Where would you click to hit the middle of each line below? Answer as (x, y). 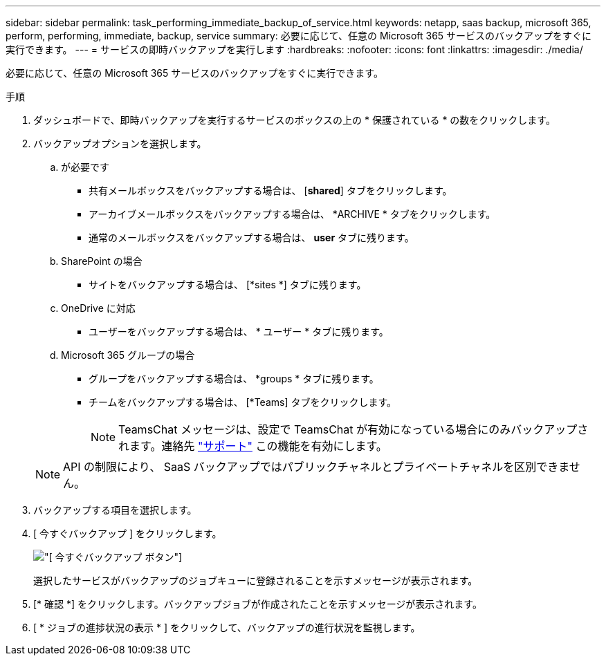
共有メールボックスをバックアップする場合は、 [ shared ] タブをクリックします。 (270, 190)
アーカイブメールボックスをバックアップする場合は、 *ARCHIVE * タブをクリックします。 (292, 214)
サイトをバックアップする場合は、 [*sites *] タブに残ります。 (228, 285)
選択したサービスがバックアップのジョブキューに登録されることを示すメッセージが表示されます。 (256, 580)
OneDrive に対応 (98, 308)
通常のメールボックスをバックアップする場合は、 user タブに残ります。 (251, 238)
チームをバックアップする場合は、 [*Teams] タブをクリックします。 (243, 402)
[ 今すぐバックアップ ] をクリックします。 (128, 533)
